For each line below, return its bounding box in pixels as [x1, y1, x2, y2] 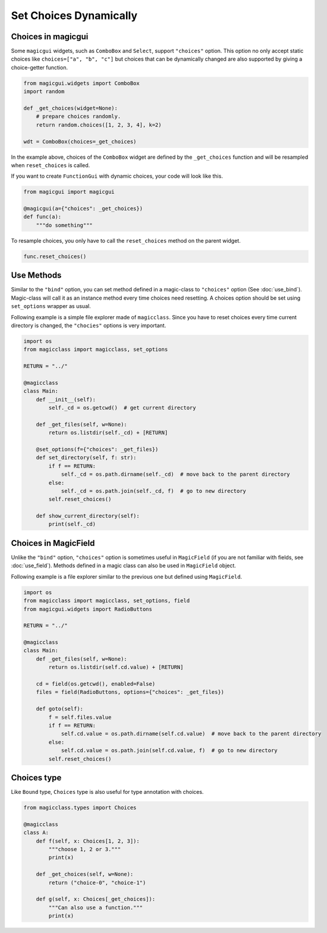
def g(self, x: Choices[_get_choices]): [36, 896, 156, 903]
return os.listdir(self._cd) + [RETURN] [48, 429, 168, 436]
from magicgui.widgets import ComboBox [23, 80, 140, 86]
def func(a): [23, 213, 62, 220]
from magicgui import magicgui [23, 189, 115, 196]
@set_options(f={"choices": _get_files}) [36, 446, 159, 453]
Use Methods [11, 271, 62, 281]
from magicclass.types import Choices [23, 805, 137, 811]
